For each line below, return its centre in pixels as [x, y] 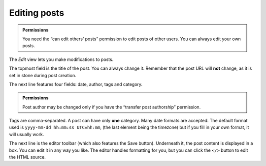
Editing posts [37, 13]
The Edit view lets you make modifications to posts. [61, 59]
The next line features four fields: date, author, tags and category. [76, 84]
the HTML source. [28, 157]
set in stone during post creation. [43, 75]
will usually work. [27, 134]
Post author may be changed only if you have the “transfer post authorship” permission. [112, 107]
